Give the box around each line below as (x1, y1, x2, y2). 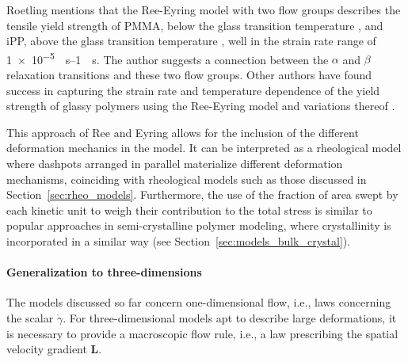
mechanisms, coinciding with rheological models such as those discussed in (6, 170, 367, 187)
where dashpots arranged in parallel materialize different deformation (6, 155, 343, 171)
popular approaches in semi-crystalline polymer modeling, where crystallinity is (6, 217, 391, 234)
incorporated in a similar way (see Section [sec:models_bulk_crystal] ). (6, 232, 351, 249)
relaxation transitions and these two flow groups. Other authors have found (6, 67, 372, 83)
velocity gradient (6, 341, 87, 357)
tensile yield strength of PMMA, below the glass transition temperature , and (6, 17, 383, 33)
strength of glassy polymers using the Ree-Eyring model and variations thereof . (6, 97, 395, 114)
